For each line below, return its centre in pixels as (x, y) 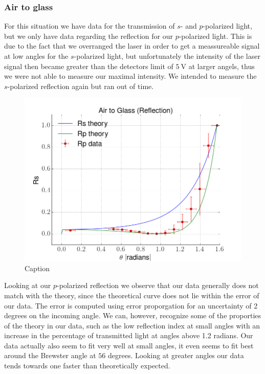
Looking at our (28, 285)
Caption (37, 268)
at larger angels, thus (222, 66)
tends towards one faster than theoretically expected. (87, 366)
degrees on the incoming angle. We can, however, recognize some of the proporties (133, 315)
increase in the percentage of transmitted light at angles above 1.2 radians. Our (129, 335)
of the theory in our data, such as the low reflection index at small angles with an (132, 325)
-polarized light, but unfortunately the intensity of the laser (167, 56)
